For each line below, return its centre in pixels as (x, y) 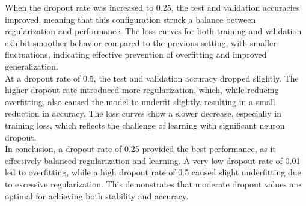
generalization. (32, 66)
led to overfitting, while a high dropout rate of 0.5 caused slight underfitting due (153, 172)
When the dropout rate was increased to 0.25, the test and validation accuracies (152, 7)
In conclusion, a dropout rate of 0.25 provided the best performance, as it (140, 149)
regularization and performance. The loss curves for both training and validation (153, 31)
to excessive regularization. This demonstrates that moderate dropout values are (153, 183)
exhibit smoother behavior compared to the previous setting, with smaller (141, 42)
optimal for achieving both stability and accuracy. (97, 195)
